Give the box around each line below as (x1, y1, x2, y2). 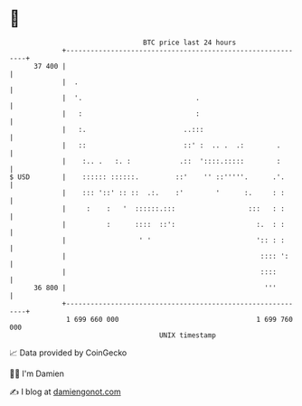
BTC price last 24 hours (143, 38, 237, 47)
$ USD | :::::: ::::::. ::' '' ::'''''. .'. (9, 172, 285, 182)
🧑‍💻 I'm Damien (9, 368, 65, 379)
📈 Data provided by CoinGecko (9, 347, 127, 358)
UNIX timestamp (158, 330, 217, 340)
